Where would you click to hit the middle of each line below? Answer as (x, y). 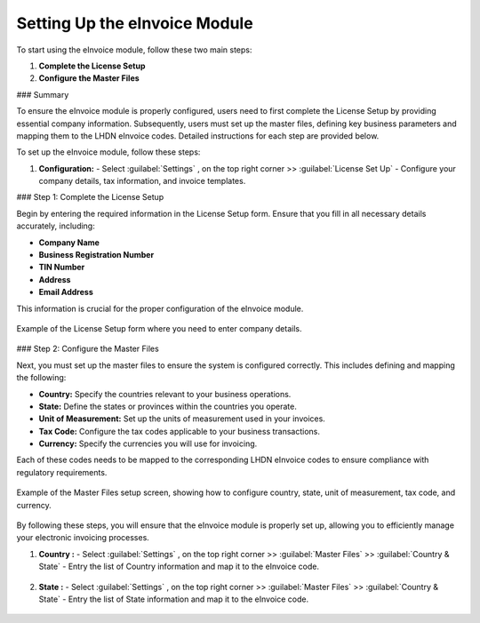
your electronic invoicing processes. (83, 538)
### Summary (43, 94)
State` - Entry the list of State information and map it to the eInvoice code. (174, 599)
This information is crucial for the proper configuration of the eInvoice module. (160, 308)
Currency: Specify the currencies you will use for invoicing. (148, 443)
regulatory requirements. (62, 472)
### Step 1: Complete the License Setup (90, 197)
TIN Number (62, 268)
